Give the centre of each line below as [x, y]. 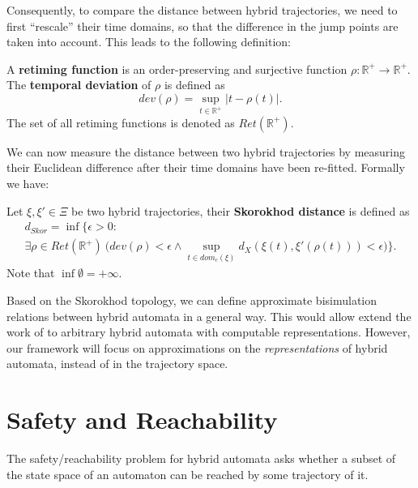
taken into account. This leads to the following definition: [149, 42]
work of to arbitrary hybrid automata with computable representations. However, [209, 332]
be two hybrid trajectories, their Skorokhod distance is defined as [241, 210]
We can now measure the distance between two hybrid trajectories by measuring [206, 151]
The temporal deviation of [79, 85]
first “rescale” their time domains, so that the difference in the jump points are [203, 26]
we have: [28, 183]
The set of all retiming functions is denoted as [121, 122]
